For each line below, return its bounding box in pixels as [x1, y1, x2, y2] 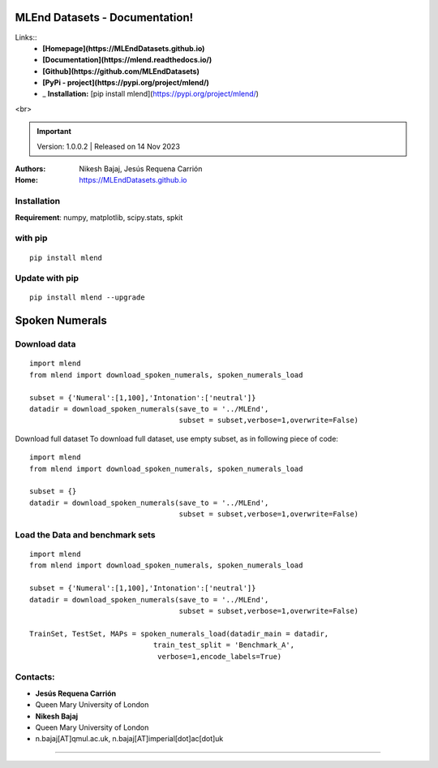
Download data [15, 339, 76, 350]
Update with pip [15, 273, 79, 284]
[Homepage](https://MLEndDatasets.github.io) [42, 43, 205, 53]
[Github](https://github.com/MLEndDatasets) [42, 66, 200, 76]
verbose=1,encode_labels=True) [157, 652, 282, 661]
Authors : [15, 164, 46, 174]
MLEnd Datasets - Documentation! [15, 11, 194, 24]
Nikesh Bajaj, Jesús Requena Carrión [79, 164, 203, 174]
